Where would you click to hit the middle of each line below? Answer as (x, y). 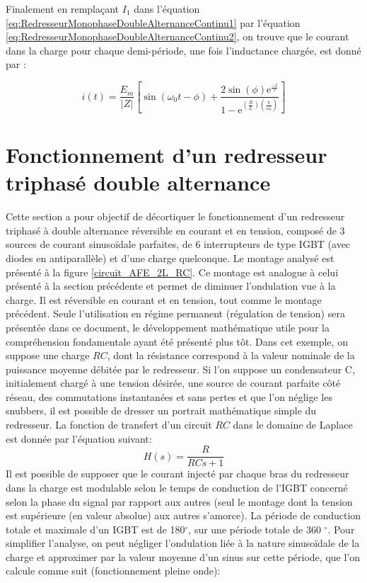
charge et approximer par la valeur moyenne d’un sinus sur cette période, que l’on (183, 556)
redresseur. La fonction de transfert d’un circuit (109, 425)
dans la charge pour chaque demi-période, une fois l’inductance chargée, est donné (183, 50)
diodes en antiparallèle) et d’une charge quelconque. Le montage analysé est (170, 257)
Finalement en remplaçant (63, 9)
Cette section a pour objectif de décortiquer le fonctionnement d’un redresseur (175, 216)
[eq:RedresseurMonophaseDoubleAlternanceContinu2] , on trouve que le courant (177, 36)
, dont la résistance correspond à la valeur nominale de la (231, 355)
